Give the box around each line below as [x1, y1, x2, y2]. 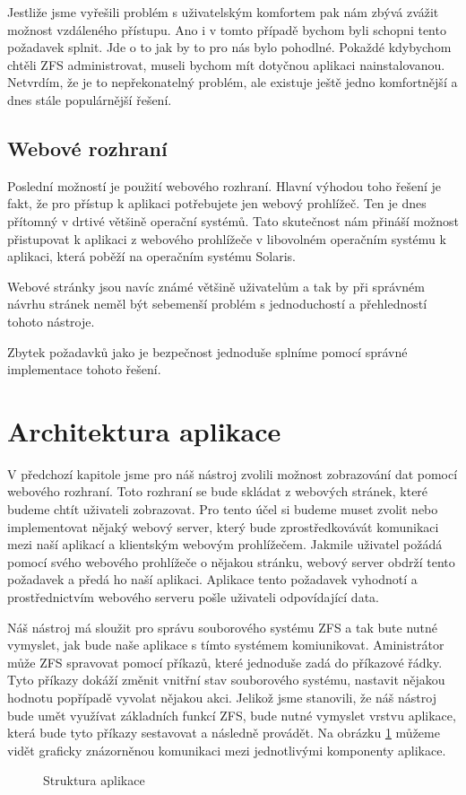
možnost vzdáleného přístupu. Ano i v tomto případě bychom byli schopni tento [7, 20, 446, 39]
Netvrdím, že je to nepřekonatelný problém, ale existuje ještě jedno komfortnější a [7, 73, 458, 92]
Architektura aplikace [7, 412, 281, 449]
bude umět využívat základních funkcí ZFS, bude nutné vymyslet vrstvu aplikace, [7, 705, 456, 724]
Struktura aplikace [43, 771, 145, 790]
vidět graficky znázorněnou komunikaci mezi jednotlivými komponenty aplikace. [7, 740, 446, 759]
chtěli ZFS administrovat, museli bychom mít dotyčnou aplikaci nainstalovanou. [7, 55, 445, 74]
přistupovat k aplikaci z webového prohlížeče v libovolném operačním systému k [7, 229, 446, 248]
